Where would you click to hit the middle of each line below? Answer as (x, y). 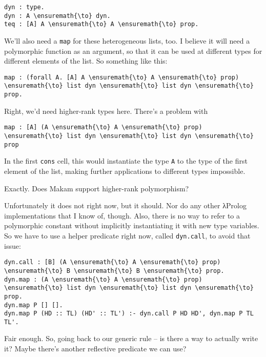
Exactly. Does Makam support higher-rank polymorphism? (97, 188)
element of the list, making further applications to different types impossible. (125, 171)
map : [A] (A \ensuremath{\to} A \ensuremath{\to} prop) (103, 127)
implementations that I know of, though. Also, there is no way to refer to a (122, 215)
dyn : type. (24, 7)
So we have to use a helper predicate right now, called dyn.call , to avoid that (127, 235)
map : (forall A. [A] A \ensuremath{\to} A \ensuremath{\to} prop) (122, 77)
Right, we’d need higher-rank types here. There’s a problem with (106, 111)
